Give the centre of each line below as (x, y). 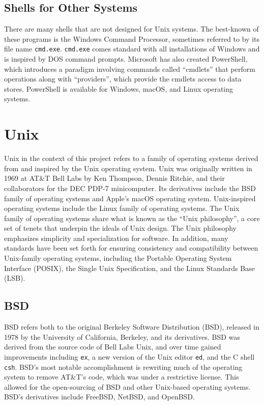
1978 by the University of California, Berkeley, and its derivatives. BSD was (122, 336)
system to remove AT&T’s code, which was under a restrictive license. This (122, 377)
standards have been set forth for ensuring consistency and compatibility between (131, 248)
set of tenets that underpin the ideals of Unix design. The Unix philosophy (121, 228)
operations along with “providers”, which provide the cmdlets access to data (123, 79)
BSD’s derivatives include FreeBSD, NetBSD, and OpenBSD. (99, 397)
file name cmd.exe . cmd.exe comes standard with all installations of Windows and (132, 49)
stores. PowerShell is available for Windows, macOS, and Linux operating (119, 88)
